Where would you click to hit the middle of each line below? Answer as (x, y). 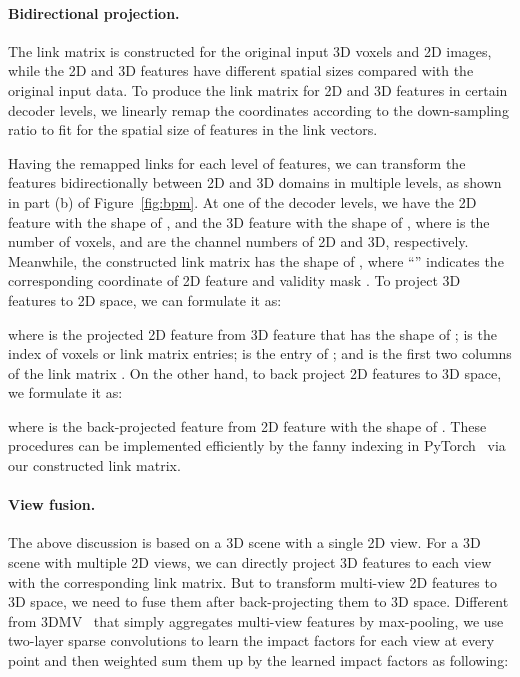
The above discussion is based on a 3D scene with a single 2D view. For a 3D (244, 542)
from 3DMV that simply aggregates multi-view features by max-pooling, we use (256, 620)
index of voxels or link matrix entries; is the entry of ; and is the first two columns (260, 353)
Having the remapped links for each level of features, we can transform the (237, 162)
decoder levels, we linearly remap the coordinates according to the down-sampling (258, 109)
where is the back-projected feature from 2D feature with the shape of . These (247, 425)
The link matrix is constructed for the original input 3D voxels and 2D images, (250, 50)
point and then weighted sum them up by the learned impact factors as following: (258, 660)
